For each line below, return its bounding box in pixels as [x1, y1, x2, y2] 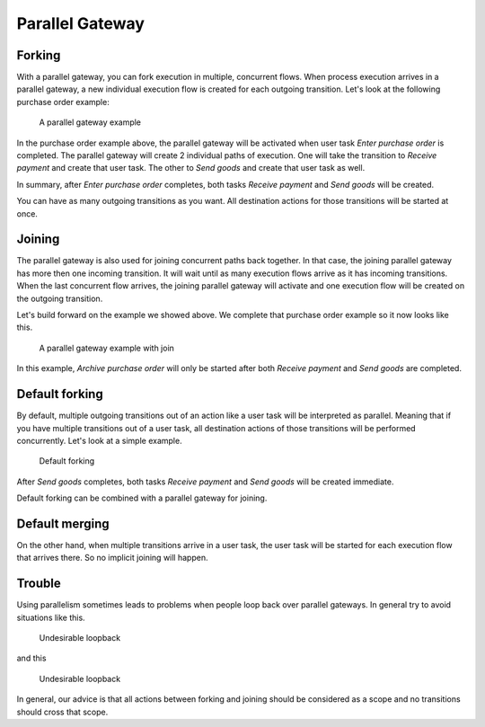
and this [16, 652, 47, 664]
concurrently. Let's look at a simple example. [16, 435, 183, 446]
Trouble [16, 576, 62, 591]
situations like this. [16, 612, 85, 623]
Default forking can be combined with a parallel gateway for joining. [16, 492, 268, 503]
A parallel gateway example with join [39, 342, 175, 353]
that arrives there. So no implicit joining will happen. [16, 553, 208, 563]
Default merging [16, 516, 110, 531]
